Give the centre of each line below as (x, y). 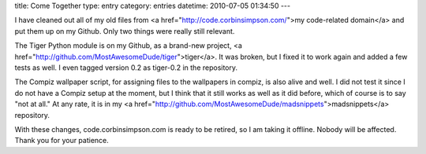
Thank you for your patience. (62, 141)
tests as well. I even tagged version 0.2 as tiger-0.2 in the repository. (126, 68)
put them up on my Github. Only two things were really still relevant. (125, 31)
